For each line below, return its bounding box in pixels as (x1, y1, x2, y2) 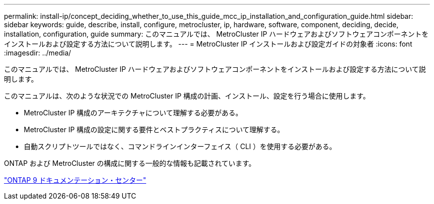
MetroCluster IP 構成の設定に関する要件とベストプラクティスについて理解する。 (24, 125, 284, 134)
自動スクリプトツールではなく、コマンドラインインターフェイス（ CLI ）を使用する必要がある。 (24, 142, 336, 151)
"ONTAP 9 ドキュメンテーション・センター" (4, 176, 147, 184)
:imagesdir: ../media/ (4, 49, 71, 57)
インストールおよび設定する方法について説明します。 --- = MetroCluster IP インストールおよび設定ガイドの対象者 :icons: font (4, 40, 412, 48)
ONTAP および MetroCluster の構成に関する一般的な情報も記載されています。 (4, 159, 256, 167)
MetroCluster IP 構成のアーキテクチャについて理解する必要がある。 (24, 108, 243, 117)
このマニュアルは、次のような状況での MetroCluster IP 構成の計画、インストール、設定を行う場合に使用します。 (4, 92, 370, 100)
